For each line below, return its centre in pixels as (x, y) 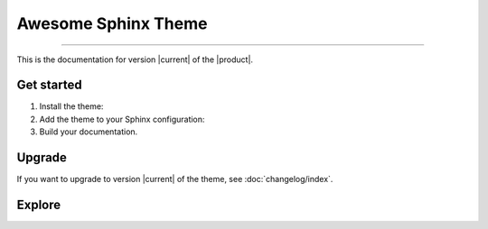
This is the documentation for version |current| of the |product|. (135, 60)
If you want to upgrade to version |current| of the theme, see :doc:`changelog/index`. (175, 179)
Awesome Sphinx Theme (112, 23)
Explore (39, 204)
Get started (49, 85)
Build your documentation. (89, 132)
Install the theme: (71, 106)
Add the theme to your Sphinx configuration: (122, 119)
